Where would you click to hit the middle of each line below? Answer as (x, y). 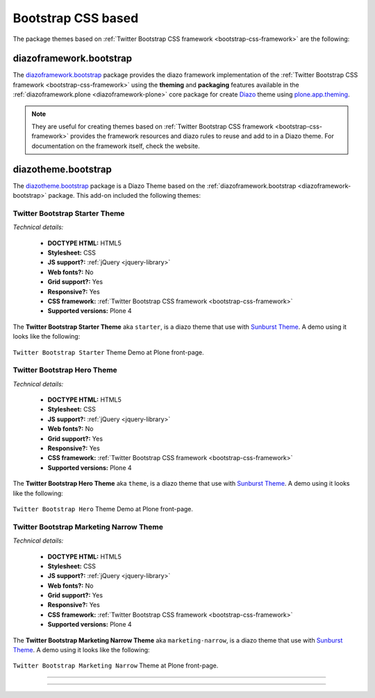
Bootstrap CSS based (76, 18)
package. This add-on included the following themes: (125, 196)
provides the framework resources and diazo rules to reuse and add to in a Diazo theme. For (202, 136)
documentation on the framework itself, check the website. (116, 146)
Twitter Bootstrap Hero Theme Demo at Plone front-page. (103, 509)
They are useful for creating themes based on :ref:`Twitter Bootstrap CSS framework (152, 127)
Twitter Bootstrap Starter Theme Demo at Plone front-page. (108, 352)
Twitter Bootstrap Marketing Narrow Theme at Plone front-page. (116, 665)
